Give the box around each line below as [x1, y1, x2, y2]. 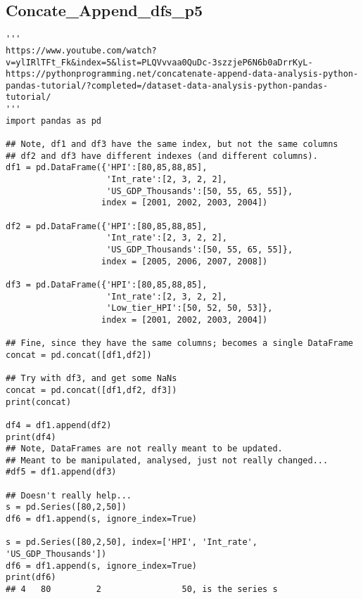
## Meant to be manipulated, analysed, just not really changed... [6, 455, 329, 465]
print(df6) [6, 572, 56, 583]
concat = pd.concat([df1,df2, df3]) [6, 385, 177, 395]
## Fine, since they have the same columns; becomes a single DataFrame [6, 338, 353, 349]
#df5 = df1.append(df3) [6, 467, 117, 477]
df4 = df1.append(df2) [6, 420, 112, 430]
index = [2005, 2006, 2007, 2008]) [101, 256, 268, 266]
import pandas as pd [6, 115, 102, 126]
